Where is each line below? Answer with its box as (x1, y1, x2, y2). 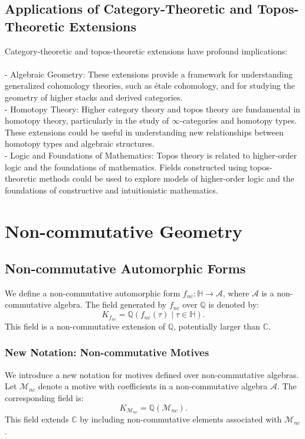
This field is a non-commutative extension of (5, 319, 166, 332)
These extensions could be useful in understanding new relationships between (5, 125, 284, 138)
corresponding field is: (5, 391, 84, 404)
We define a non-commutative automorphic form (5, 286, 181, 299)
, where (222, 286, 250, 299)
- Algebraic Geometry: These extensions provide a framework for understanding (5, 67, 293, 80)
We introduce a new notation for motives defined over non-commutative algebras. (5, 368, 299, 380)
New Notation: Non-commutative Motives (5, 345, 209, 360)
